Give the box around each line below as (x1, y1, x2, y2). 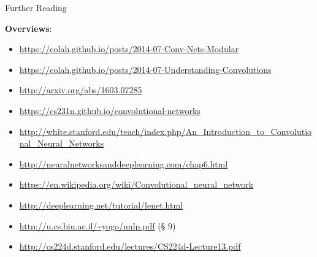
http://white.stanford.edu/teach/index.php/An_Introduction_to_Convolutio (19, 125, 312, 137)
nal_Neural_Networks (19, 137, 104, 150)
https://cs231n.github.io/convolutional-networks (19, 104, 201, 117)
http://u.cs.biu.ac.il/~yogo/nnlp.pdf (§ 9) (19, 219, 176, 232)
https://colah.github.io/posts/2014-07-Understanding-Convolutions (19, 63, 272, 75)
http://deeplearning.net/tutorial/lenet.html (19, 198, 183, 211)
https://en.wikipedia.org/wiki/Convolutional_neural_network (19, 178, 254, 191)
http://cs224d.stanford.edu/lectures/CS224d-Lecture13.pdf (19, 240, 241, 253)
